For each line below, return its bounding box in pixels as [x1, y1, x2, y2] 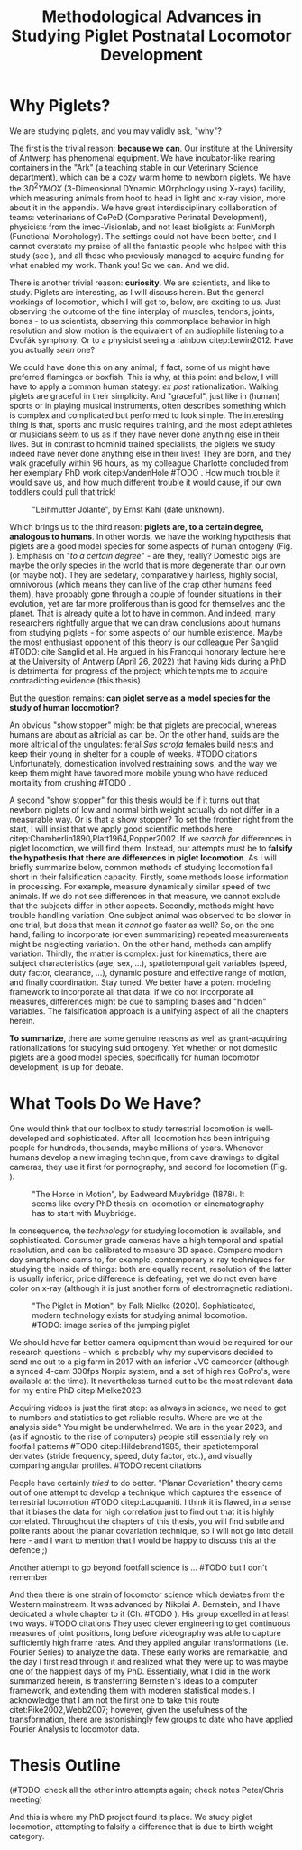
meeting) [9, 1794, 43, 1805]
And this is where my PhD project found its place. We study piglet [9, 1812, 252, 1823]
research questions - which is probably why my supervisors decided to [9, 1346, 274, 1357]
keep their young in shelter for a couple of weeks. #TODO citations [9, 748, 258, 759]
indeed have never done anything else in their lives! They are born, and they [9, 448, 292, 459]
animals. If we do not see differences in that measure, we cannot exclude [9, 890, 281, 901]
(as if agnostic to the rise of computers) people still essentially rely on [9, 1431, 269, 1442]
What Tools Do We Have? [9, 1092, 202, 1113]
